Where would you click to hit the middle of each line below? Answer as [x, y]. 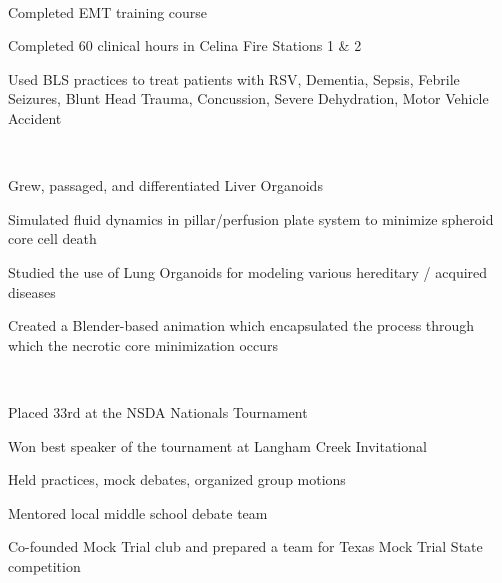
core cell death [52, 238]
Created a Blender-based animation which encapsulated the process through [241, 325]
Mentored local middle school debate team [138, 512]
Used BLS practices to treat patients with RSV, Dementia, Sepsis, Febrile [234, 78]
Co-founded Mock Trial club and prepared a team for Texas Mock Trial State [245, 546]
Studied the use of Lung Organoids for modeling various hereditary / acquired [248, 271]
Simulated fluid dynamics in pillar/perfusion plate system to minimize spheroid [251, 218]
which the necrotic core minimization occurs [143, 344]
